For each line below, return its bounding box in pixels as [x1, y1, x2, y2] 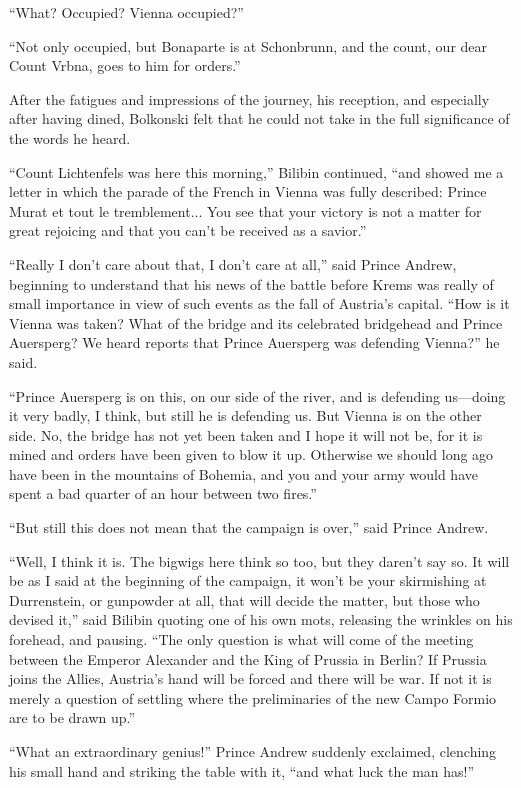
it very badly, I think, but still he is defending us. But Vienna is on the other [9, 405, 482, 426]
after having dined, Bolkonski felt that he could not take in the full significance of [9, 108, 510, 129]
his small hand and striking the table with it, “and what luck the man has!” [9, 760, 475, 781]
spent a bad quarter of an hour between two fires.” [9, 483, 317, 504]
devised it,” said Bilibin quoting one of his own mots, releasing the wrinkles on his [9, 609, 513, 630]
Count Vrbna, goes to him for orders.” [9, 55, 241, 76]
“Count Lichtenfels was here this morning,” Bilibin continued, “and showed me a [9, 161, 504, 182]
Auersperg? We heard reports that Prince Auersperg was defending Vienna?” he [9, 332, 500, 353]
